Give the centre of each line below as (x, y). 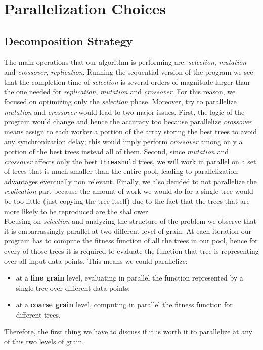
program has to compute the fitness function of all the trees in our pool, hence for (131, 241)
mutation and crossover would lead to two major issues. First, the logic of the (124, 111)
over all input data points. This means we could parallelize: (96, 260)
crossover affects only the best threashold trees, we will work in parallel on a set (130, 161)
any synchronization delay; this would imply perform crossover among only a (123, 141)
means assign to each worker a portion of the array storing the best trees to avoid (131, 131)
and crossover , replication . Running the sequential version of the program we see (129, 72)
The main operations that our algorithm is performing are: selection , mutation (125, 62)
